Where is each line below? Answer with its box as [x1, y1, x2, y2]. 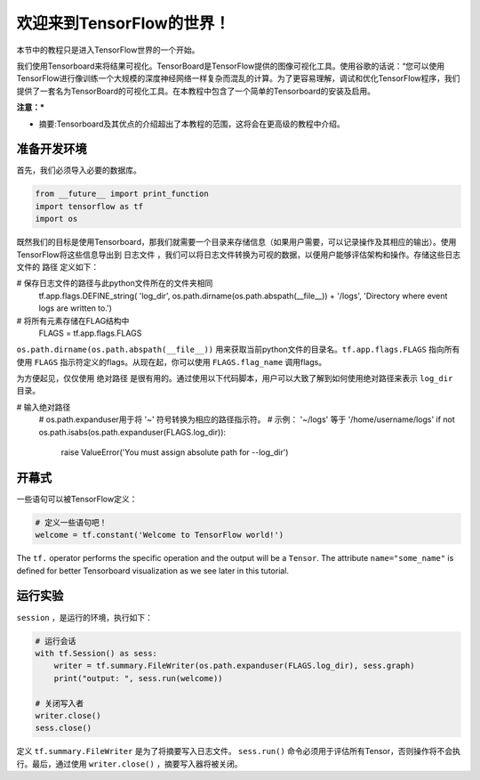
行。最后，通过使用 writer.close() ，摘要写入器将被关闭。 [16, 758, 243, 769]
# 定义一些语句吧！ [35, 517, 108, 527]
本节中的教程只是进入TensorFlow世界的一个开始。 [16, 45, 200, 55]
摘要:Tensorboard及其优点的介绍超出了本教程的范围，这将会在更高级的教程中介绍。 [38, 118, 346, 129]
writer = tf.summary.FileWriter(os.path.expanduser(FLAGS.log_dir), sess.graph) [53, 661, 415, 671]
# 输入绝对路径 [16, 402, 71, 412]
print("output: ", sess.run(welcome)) [53, 673, 223, 683]
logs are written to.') [38, 303, 113, 313]
